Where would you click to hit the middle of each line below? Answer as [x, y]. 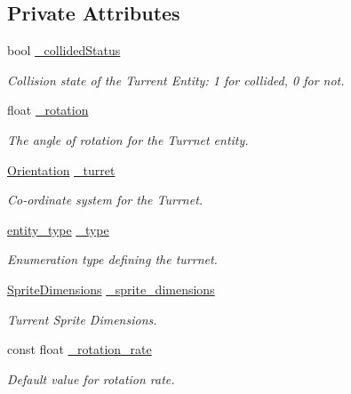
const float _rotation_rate [80, 349]
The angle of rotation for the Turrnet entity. [128, 139]
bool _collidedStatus [64, 50]
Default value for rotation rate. [91, 378]
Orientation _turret [61, 169]
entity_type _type [58, 229]
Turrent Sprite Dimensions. [82, 319]
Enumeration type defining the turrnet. [112, 259]
